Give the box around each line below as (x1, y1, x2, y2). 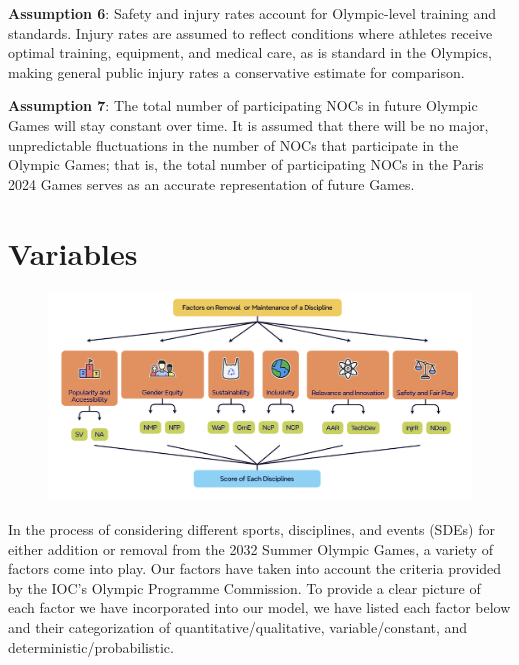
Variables (8, 232, 138, 273)
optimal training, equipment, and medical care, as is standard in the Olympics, (8, 42, 492, 63)
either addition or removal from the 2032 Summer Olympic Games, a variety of (8, 538, 493, 559)
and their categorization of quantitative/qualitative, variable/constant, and (8, 616, 468, 637)
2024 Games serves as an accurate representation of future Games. (8, 173, 415, 194)
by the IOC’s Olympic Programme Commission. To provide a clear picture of (8, 577, 481, 598)
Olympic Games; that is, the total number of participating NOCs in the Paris (8, 154, 484, 175)
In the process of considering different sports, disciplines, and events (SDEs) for (8, 518, 496, 539)
